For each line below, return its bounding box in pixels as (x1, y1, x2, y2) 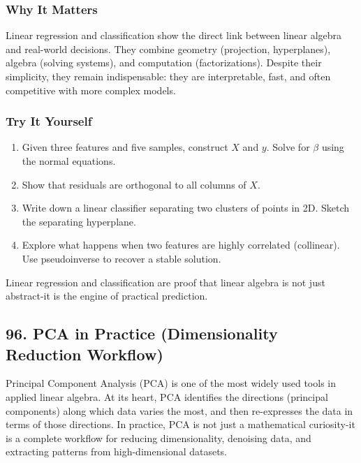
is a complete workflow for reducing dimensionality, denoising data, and (6, 430, 311, 445)
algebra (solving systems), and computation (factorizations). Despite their (6, 55, 322, 70)
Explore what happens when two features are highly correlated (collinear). (22, 237, 340, 252)
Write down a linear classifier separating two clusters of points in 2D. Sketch (22, 200, 350, 215)
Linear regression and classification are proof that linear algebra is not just (6, 274, 325, 289)
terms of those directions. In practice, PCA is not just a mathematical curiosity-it (6, 417, 355, 432)
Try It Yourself (6, 112, 92, 130)
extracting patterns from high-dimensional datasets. (6, 444, 228, 459)
